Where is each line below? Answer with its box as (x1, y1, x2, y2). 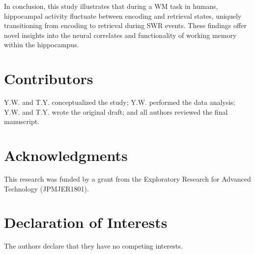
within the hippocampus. (4, 39, 79, 50)
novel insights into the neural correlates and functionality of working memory (4, 30, 237, 40)
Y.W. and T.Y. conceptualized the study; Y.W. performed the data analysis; (4, 97, 235, 107)
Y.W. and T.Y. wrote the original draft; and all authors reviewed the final (4, 106, 228, 117)
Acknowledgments (4, 145, 128, 165)
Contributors (4, 68, 93, 89)
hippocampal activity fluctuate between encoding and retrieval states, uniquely (4, 10, 242, 21)
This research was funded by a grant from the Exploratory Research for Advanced (4, 174, 251, 184)
